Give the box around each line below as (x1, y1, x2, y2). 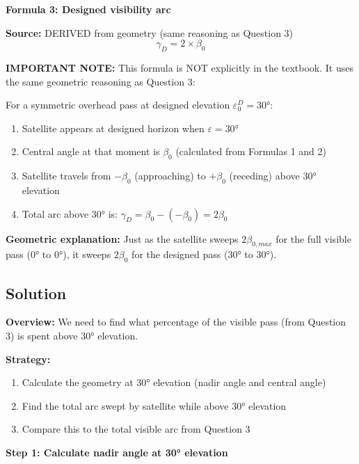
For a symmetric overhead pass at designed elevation (6, 97, 230, 112)
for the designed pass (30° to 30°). (131, 247, 277, 262)
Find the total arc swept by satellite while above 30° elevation (22, 398, 287, 413)
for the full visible (276, 231, 351, 246)
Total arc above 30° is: (22, 206, 118, 221)
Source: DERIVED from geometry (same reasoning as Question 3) (6, 25, 294, 40)
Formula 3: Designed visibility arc (6, 2, 171, 16)
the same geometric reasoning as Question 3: (6, 74, 196, 88)
